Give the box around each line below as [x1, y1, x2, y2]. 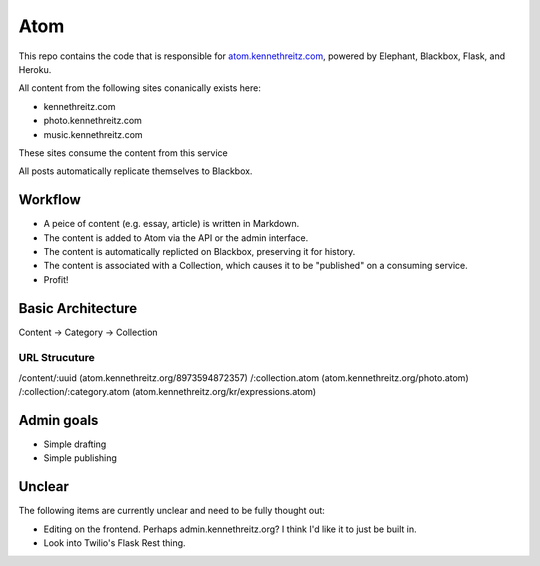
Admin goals [18, 412, 99, 429]
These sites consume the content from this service [18, 146, 229, 159]
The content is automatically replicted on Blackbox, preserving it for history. [43, 245, 356, 257]
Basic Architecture [18, 300, 138, 317]
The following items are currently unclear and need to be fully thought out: [18, 505, 325, 517]
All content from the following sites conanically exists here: [18, 82, 262, 94]
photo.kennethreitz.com [43, 115, 142, 127]
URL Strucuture [18, 351, 95, 365]
